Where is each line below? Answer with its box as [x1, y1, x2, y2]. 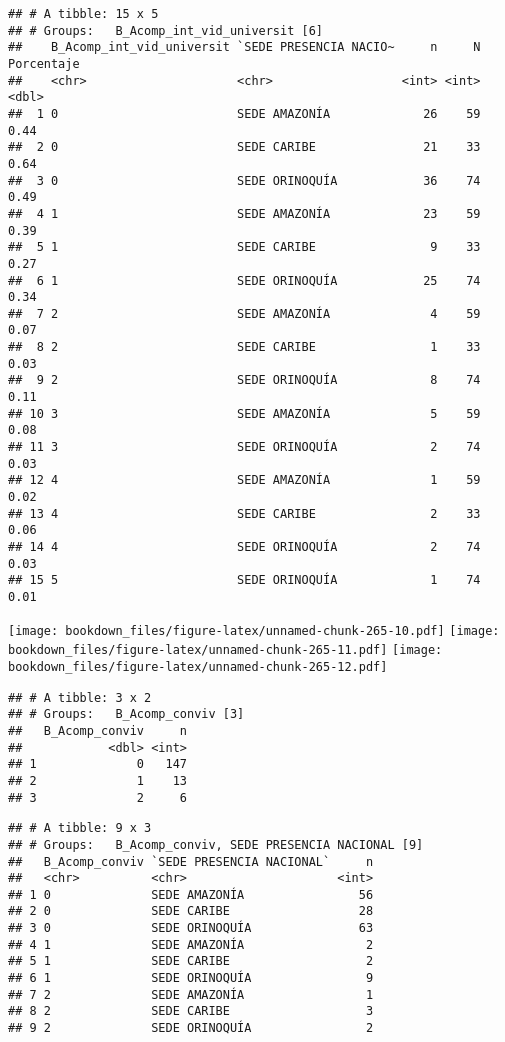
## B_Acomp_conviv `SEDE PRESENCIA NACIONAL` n [8, 854, 374, 869]
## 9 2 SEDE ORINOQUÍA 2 [8, 1021, 374, 1036]
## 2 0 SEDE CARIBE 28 [8, 904, 374, 919]
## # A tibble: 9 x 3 [8, 821, 152, 836]
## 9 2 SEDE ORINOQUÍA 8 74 [8, 373, 481, 388]
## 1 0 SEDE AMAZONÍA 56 [8, 887, 374, 902]
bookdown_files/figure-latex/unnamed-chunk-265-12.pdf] [8, 659, 388, 674]
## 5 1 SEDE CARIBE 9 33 [8, 240, 481, 255]
